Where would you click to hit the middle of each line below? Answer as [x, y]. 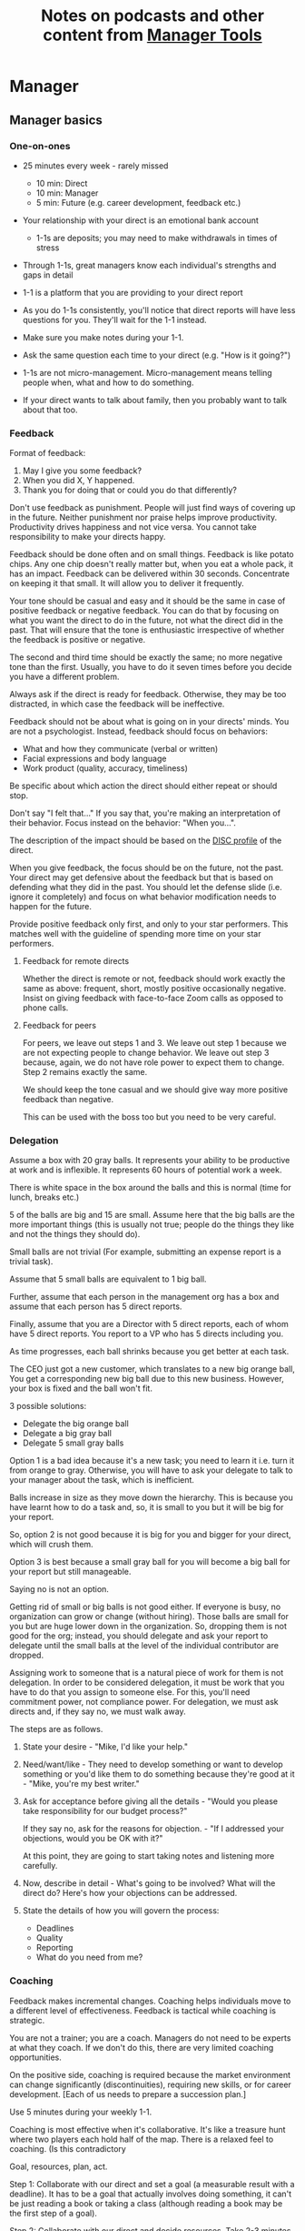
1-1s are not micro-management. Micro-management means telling [147, 372]
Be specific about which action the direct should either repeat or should [143, 786]
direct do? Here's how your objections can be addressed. [130, 1893]
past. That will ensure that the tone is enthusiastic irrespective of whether [147, 630]
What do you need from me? [89, 1957]
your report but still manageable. [70, 1572]
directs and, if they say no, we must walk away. [98, 1711]
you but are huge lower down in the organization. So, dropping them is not [148, 1627]
